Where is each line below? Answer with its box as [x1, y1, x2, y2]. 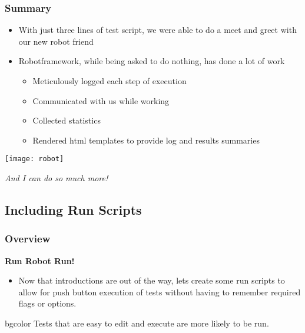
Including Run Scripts [5, 201, 142, 219]
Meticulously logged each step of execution [32, 75, 187, 86]
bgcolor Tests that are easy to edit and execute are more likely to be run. [5, 317, 269, 329]
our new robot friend [18, 35, 94, 47]
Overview [5, 231, 51, 246]
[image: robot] [5, 155, 64, 164]
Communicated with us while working [32, 94, 170, 106]
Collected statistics [32, 114, 101, 126]
